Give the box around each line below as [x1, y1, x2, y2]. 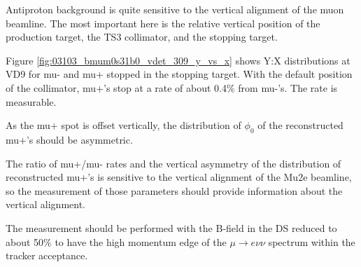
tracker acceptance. [6, 248, 88, 263]
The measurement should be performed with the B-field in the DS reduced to [6, 220, 337, 235]
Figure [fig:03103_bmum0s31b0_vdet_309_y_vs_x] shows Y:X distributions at [6, 53, 351, 67]
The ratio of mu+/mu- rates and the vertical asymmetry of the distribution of [6, 156, 341, 170]
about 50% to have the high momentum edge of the [6, 234, 227, 249]
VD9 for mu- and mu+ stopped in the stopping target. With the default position [6, 67, 353, 81]
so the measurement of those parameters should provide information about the [6, 183, 343, 198]
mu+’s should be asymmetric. [6, 132, 133, 146]
